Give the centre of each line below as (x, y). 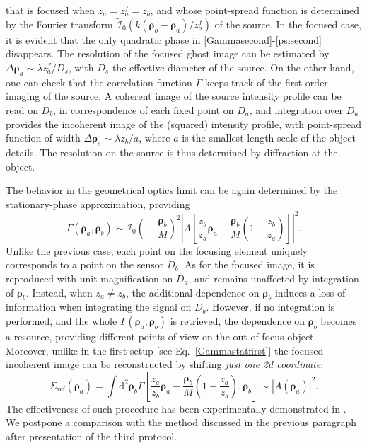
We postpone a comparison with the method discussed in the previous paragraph (181, 422)
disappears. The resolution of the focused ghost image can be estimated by (168, 53)
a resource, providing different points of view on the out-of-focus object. (161, 337)
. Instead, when (59, 292)
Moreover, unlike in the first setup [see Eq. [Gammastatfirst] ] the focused (165, 350)
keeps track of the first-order (266, 82)
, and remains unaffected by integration (274, 278)
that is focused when (51, 10)
